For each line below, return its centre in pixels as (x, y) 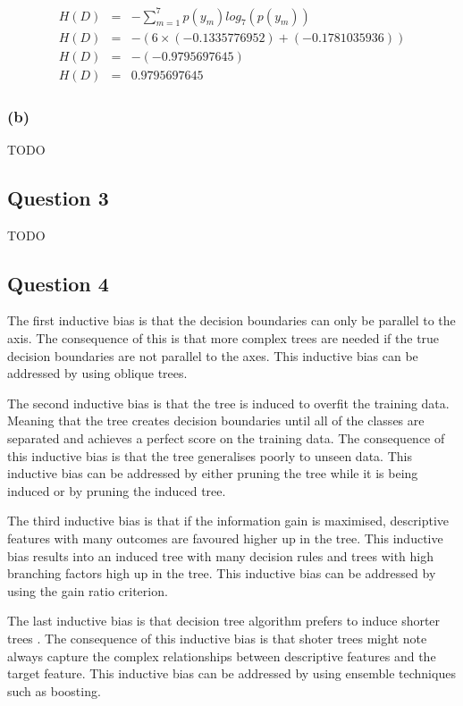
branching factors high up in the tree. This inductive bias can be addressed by (222, 573)
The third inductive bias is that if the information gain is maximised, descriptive (228, 521)
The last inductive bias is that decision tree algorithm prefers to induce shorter (224, 621)
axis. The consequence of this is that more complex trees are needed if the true (223, 338)
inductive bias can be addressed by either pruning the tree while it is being (213, 473)
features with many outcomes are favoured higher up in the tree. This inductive (225, 538)
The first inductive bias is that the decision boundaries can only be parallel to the (231, 320)
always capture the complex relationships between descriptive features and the (222, 656)
